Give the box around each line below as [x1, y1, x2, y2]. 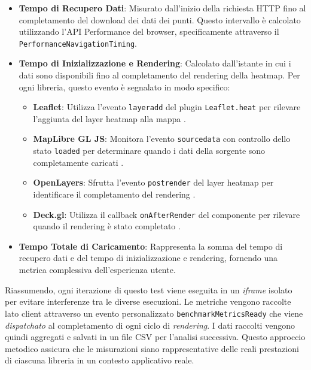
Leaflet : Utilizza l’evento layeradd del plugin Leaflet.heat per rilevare [33, 101, 301, 113]
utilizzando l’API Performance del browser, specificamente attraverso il [19, 25, 279, 38]
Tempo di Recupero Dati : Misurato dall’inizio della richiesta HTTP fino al [19, 2, 306, 14]
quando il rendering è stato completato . [33, 220, 181, 232]
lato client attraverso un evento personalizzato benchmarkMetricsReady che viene [5, 307, 303, 319]
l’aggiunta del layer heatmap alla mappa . [33, 112, 186, 125]
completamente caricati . [33, 156, 124, 168]
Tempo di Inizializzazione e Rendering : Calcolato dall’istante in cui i [19, 57, 291, 69]
